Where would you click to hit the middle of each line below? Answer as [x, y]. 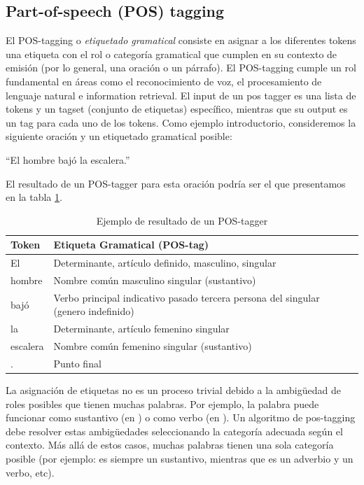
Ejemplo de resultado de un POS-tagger [182, 220]
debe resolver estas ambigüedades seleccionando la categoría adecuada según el [174, 431]
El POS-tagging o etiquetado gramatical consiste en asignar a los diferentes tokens [181, 40]
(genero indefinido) [94, 311]
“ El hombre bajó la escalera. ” [68, 159]
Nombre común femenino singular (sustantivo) [153, 346]
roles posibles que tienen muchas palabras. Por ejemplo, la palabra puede [162, 403]
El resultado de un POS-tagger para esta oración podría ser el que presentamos [176, 183]
